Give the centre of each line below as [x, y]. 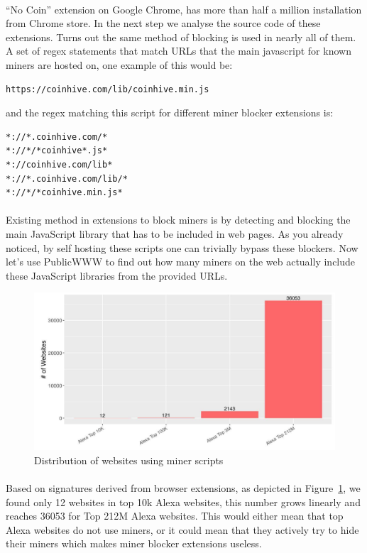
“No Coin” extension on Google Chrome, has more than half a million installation [184, 9]
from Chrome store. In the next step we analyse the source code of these [163, 23]
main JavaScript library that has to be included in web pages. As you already [175, 233]
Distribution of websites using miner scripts [129, 460]
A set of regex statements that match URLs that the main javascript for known [179, 51]
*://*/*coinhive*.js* [57, 151]
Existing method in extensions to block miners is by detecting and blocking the [178, 220]
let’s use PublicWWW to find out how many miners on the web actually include [181, 262]
